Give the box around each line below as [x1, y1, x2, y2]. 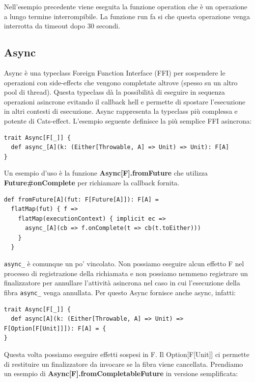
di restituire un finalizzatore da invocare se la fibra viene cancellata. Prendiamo [4, 358, 243, 369]
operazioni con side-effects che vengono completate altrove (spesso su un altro [4, 77, 238, 87]
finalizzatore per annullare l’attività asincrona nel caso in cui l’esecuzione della [4, 278, 240, 288]
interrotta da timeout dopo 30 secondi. [4, 21, 120, 31]
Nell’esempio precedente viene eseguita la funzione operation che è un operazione [4, 1, 248, 11]
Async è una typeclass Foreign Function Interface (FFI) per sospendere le [4, 67, 226, 77]
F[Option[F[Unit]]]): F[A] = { [4, 325, 106, 332]
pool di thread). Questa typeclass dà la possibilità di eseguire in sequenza [4, 87, 225, 97]
